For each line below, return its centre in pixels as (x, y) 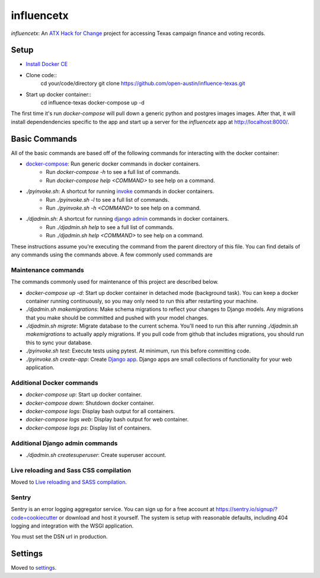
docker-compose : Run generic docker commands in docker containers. (113, 164)
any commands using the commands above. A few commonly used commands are (112, 255)
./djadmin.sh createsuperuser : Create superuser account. (96, 455)
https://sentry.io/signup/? (247, 509)
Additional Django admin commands (64, 443)
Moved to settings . (34, 568)
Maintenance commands (47, 270)
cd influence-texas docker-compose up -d (92, 103)
